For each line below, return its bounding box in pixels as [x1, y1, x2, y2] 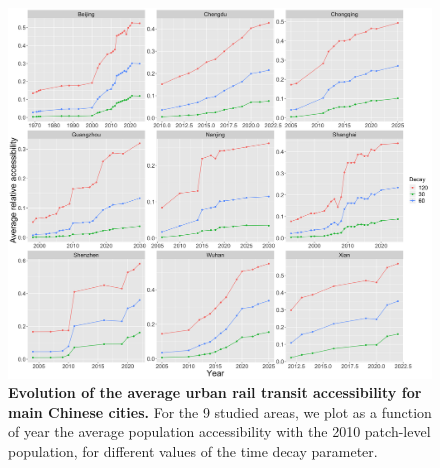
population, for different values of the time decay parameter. [8, 440, 378, 461]
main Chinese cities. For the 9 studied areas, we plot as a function [8, 401, 432, 422]
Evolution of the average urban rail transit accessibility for [8, 382, 422, 403]
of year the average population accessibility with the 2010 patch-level [8, 421, 431, 442]
